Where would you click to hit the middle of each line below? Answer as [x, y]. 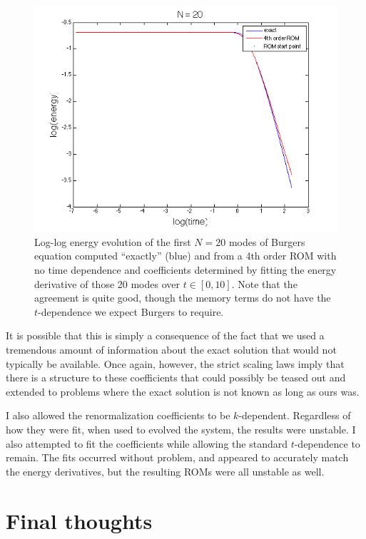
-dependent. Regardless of [295, 415]
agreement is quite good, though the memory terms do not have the [183, 298]
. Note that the [264, 283]
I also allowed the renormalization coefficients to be [118, 415]
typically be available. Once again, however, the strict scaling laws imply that [175, 363]
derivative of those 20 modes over [107, 283]
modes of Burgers [267, 241]
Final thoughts [79, 520]
